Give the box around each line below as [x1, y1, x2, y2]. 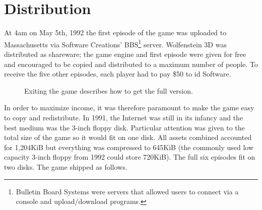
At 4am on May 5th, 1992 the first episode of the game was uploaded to [4, 27, 227, 38]
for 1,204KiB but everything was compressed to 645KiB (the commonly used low [4, 142, 254, 152]
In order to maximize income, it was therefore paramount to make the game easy [4, 102, 254, 113]
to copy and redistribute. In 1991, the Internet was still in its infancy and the [4, 112, 243, 122]
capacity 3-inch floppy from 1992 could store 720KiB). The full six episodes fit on [4, 152, 255, 162]
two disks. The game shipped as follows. [4, 161, 127, 172]
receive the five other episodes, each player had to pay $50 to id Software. [4, 68, 231, 79]
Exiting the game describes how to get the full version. [24, 85, 193, 96]
